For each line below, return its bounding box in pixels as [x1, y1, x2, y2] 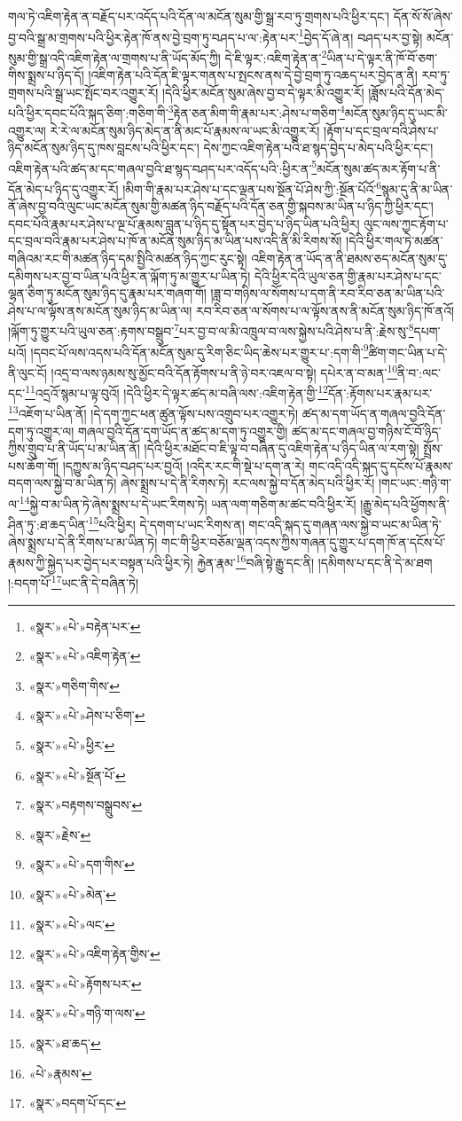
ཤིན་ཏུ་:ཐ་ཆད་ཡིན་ [8, 514, 89, 533]
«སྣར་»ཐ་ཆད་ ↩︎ [28, 1033, 101, 1052]
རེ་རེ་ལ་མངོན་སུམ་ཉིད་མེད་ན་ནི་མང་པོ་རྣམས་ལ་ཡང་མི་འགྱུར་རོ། [50, 121, 320, 139]
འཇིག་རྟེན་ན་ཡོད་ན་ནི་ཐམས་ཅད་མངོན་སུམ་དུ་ [251, 249, 449, 267]
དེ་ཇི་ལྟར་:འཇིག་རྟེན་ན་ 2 [224, 45, 327, 67]
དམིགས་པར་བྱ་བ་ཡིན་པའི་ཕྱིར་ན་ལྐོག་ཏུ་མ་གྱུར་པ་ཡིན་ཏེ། [8, 266, 251, 285]
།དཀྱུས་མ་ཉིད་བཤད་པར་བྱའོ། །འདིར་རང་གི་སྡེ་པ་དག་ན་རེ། [62, 456, 305, 474]
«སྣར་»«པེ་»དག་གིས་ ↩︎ [28, 855, 135, 874]
